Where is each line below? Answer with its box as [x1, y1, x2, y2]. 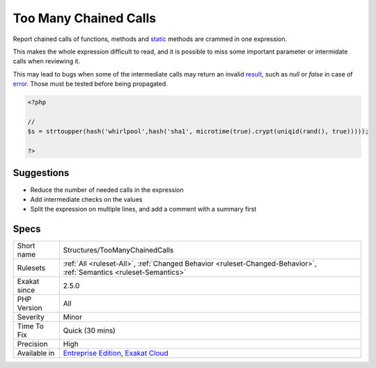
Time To [17, 321, 45, 331]
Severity [17, 312, 45, 322]
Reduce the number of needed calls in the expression [30, 185, 184, 194]
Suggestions [13, 167, 70, 179]
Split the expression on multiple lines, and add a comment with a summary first [30, 205, 257, 214]
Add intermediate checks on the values [30, 195, 143, 203]
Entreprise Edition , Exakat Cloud [63, 349, 169, 358]
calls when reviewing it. [13, 57, 80, 65]
